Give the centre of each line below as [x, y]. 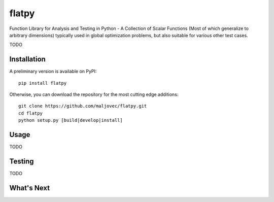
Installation [27, 59]
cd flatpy [30, 113]
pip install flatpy [43, 83]
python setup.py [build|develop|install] [71, 120]
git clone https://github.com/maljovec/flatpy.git [83, 106]
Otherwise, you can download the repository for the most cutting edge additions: [94, 94]
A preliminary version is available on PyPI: [53, 72]
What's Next [30, 188]
